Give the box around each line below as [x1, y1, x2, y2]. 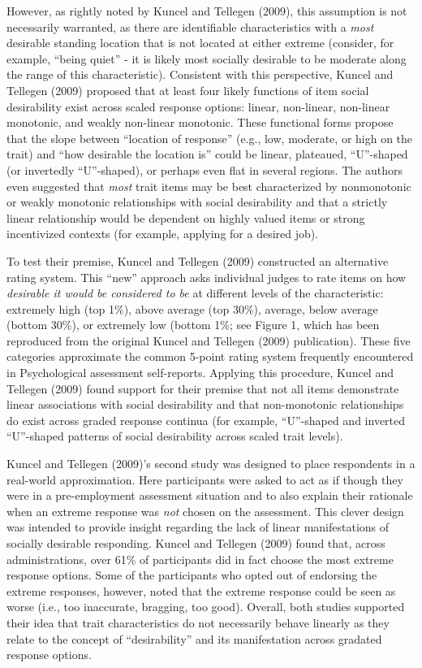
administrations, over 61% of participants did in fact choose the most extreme [6, 550, 394, 567]
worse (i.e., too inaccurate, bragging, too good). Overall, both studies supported [6, 598, 405, 615]
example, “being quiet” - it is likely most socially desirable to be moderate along [6, 50, 407, 67]
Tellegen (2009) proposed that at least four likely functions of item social [6, 81, 369, 98]
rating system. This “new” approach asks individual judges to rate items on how [6, 268, 407, 285]
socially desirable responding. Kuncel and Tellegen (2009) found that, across [6, 535, 385, 551]
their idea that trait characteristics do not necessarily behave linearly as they [6, 614, 390, 631]
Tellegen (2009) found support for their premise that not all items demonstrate [6, 380, 399, 397]
